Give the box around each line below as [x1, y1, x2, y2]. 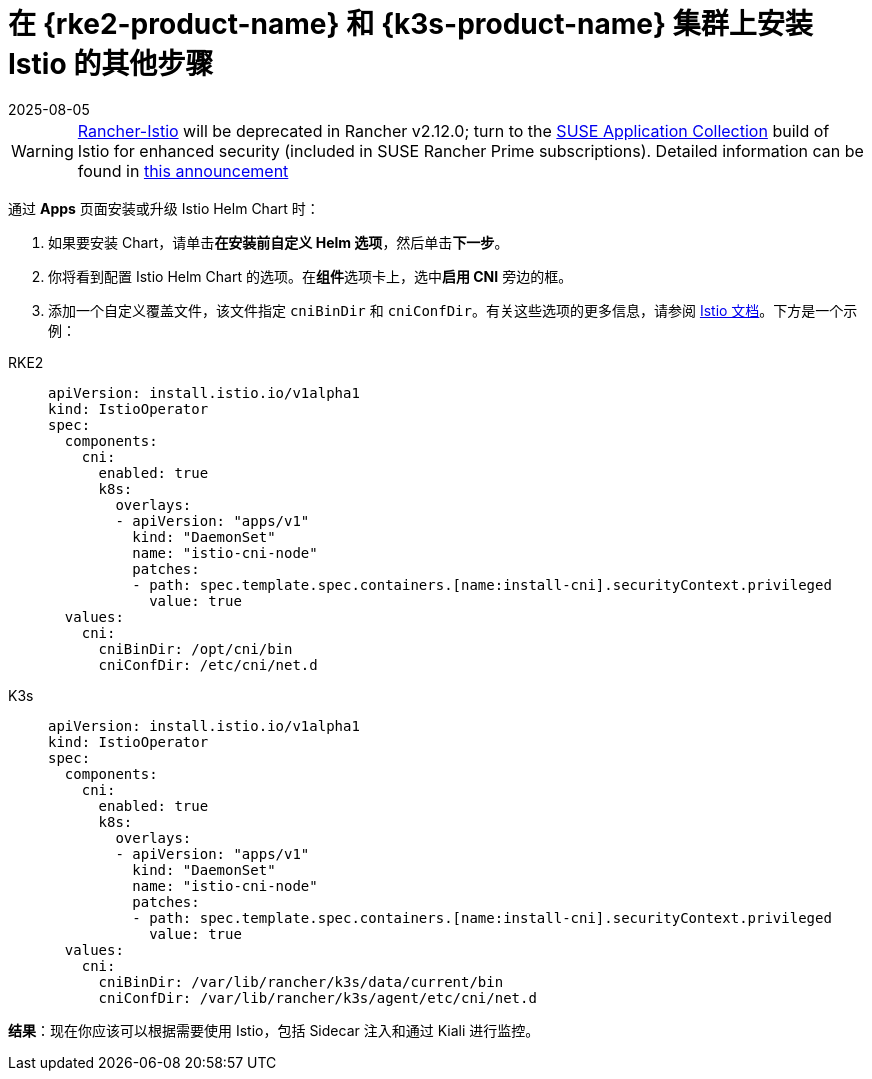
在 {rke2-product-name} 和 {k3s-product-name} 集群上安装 [8, 7, 813, 41]
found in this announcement [77, 160, 289, 181]
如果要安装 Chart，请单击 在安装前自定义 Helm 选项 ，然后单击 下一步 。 [48, 233, 509, 251]
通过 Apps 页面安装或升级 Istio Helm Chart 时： [8, 199, 320, 217]
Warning [11, 140, 74, 161]
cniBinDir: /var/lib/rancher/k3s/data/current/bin [98, 973, 504, 990]
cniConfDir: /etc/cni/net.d [98, 656, 318, 673]
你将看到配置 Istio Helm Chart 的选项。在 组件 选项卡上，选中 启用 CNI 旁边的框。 [48, 267, 573, 285]
